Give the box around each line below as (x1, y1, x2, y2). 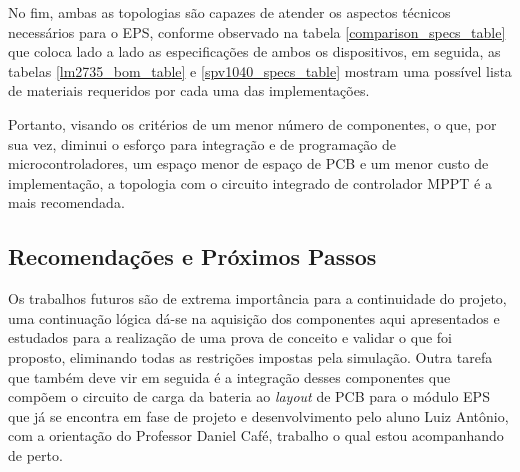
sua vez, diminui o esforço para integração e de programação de (8, 133, 397, 154)
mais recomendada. (8, 192, 125, 213)
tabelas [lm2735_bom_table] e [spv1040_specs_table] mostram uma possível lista (8, 60, 512, 81)
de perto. (8, 444, 63, 465)
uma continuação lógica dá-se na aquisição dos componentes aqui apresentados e (8, 307, 500, 328)
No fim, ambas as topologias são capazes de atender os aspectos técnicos (8, 2, 451, 22)
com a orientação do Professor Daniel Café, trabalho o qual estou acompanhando (8, 425, 504, 446)
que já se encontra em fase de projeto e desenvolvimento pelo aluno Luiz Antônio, (8, 405, 509, 426)
